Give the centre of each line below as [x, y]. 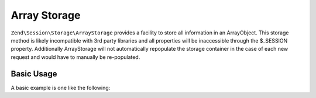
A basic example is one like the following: [61, 87]
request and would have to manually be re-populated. [75, 57]
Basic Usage [34, 74]
